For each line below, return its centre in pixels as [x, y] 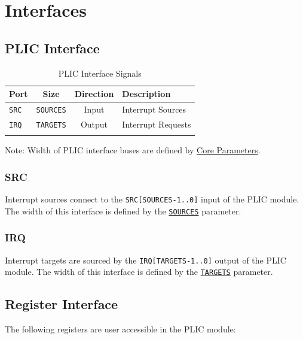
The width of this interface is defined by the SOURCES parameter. [123, 211]
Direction [94, 94]
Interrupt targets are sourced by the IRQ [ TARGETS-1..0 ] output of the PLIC [146, 260]
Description [146, 94]
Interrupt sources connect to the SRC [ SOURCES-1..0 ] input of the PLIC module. [152, 199]
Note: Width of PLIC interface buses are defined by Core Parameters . [133, 150]
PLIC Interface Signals [100, 73]
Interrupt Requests [157, 124]
